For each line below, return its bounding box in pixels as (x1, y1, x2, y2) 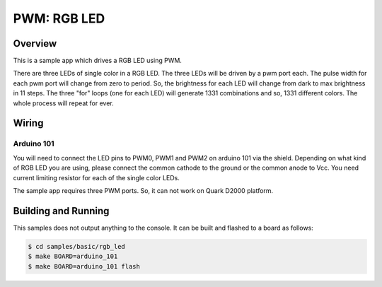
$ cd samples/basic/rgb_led (28, 242, 125, 250)
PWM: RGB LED (13, 11, 105, 26)
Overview (13, 37, 57, 49)
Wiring (13, 117, 44, 129)
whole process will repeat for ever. (13, 99, 114, 107)
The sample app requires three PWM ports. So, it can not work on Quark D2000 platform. (13, 186, 274, 194)
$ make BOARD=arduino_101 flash (28, 262, 141, 270)
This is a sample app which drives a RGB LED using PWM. (13, 57, 182, 65)
